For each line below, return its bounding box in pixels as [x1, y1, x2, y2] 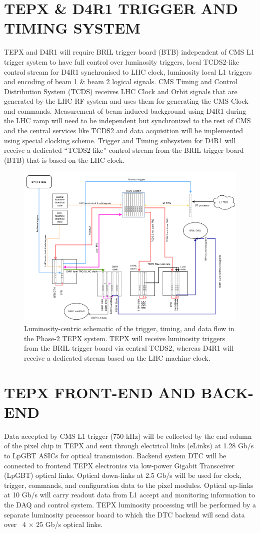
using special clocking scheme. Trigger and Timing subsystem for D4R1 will [4, 135, 236, 145]
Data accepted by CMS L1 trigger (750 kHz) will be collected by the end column [4, 430, 252, 441]
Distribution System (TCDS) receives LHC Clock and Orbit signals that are [4, 86, 237, 96]
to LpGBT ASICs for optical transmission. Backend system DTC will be [4, 450, 226, 461]
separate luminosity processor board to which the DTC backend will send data [4, 509, 245, 519]
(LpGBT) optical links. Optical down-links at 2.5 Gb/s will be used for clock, [4, 470, 242, 480]
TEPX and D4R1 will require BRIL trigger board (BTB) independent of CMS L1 [4, 47, 254, 57]
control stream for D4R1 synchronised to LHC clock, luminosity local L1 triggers [4, 66, 252, 77]
